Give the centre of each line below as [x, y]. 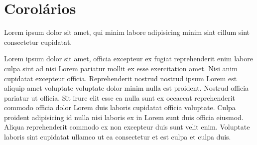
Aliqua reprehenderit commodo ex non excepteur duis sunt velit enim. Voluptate [127, 127]
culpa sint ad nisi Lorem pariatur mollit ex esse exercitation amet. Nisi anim [121, 68]
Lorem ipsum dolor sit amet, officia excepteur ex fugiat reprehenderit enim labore [128, 59]
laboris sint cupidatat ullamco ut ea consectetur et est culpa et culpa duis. [118, 137]
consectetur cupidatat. [38, 42]
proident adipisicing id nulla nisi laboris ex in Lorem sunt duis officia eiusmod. [124, 117]
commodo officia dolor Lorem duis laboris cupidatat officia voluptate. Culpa [120, 107]
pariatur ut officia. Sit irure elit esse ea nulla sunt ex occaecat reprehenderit [120, 97]
